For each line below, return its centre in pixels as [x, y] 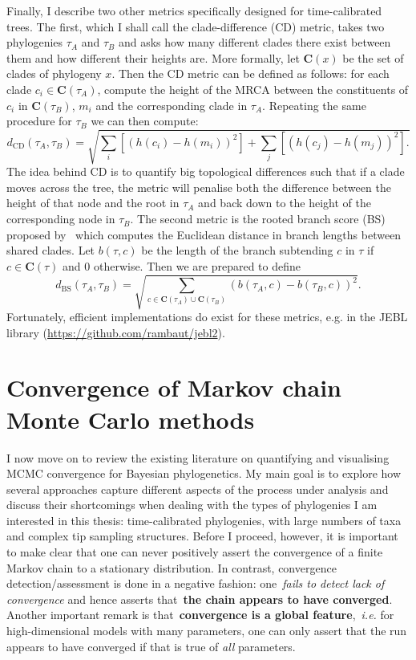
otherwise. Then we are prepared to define [197, 265]
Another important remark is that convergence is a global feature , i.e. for [200, 615]
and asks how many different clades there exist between [254, 42]
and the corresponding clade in [172, 105]
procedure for [39, 121]
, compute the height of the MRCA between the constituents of [253, 89]
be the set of [373, 57]
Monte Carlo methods [131, 419]
